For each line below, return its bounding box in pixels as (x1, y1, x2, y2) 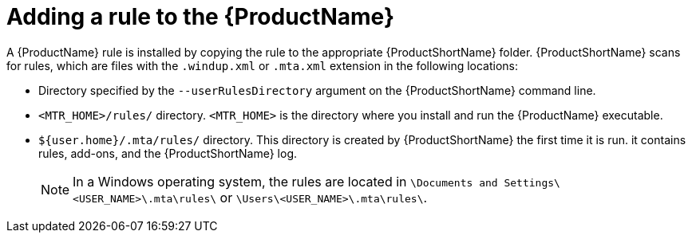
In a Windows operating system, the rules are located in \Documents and (73, 173, 498, 190)
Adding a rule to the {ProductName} (6, 3, 395, 30)
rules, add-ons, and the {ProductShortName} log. (38, 146, 298, 160)
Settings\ (504, 176, 560, 189)
